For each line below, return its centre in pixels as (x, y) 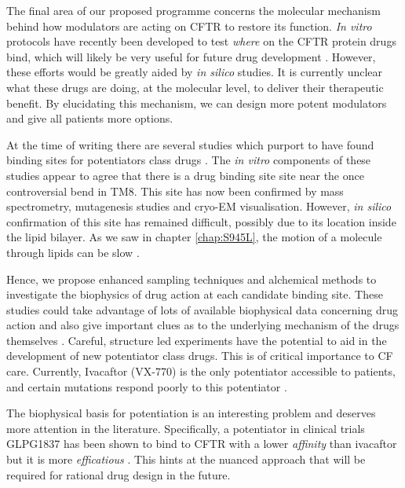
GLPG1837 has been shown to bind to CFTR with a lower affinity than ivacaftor (202, 444)
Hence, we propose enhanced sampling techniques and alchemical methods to (192, 279)
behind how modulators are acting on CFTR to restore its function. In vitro (189, 26)
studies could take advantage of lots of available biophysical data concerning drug (202, 309)
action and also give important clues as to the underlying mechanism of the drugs (203, 325)
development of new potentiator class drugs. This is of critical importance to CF (200, 356)
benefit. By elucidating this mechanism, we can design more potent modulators (197, 103)
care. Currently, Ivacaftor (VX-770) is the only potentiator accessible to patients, (201, 371)
